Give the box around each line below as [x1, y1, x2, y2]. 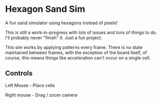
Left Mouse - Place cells [5, 82, 55, 88]
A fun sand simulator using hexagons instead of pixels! [5, 20, 118, 26]
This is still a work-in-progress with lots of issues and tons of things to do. [5, 29, 158, 35]
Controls [5, 69, 33, 78]
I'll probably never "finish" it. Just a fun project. [5, 35, 102, 41]
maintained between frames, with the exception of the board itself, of [5, 50, 147, 55]
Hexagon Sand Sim [5, 3, 86, 15]
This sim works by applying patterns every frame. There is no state [5, 44, 143, 50]
